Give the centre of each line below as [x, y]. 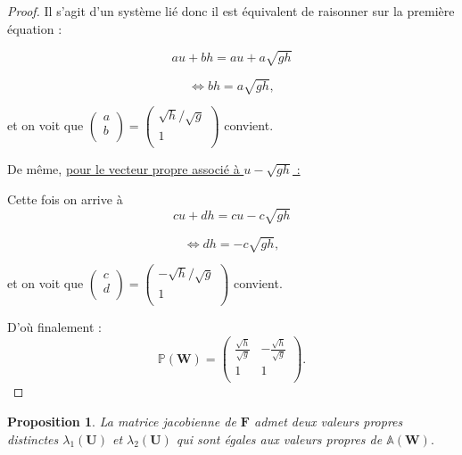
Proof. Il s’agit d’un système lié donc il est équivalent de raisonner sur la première [231, 11]
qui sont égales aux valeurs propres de [279, 438]
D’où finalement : [54, 327]
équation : [35, 28]
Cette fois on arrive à [65, 199]
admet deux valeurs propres [328, 421]
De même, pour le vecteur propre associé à [124, 169]
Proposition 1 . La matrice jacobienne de [122, 421]
